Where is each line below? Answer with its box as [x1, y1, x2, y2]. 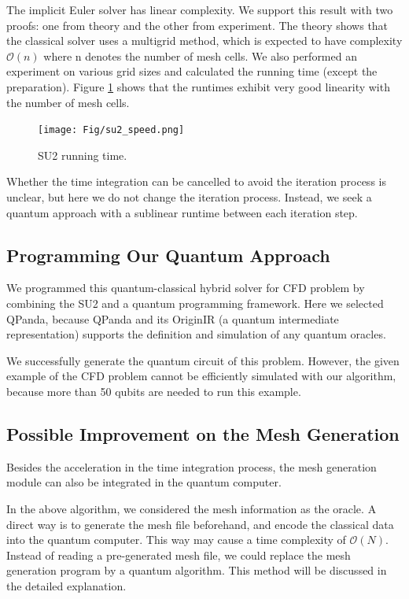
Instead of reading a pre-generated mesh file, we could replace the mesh [6, 546, 351, 563]
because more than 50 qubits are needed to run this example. [6, 383, 301, 399]
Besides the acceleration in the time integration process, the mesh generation [6, 458, 377, 475]
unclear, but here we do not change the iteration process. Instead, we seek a [6, 189, 372, 205]
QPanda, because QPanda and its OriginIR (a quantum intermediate [6, 310, 339, 327]
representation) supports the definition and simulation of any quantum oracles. [6, 326, 386, 342]
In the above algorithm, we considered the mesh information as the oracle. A [6, 500, 377, 516]
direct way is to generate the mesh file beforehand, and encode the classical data [6, 516, 394, 532]
